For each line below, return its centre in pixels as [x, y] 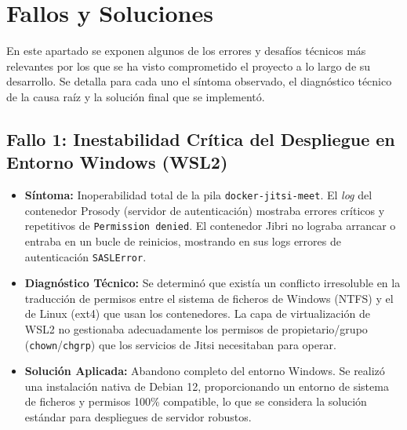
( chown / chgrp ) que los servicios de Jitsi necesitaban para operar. [180, 344]
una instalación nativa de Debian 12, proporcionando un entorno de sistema [207, 386]
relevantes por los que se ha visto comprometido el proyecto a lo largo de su [189, 66]
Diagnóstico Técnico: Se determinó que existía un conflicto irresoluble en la [213, 283]
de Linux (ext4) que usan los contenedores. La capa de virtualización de [197, 313]
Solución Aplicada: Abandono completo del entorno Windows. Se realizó [205, 371]
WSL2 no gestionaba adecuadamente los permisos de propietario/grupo [196, 329]
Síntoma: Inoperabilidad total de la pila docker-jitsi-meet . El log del [198, 195]
